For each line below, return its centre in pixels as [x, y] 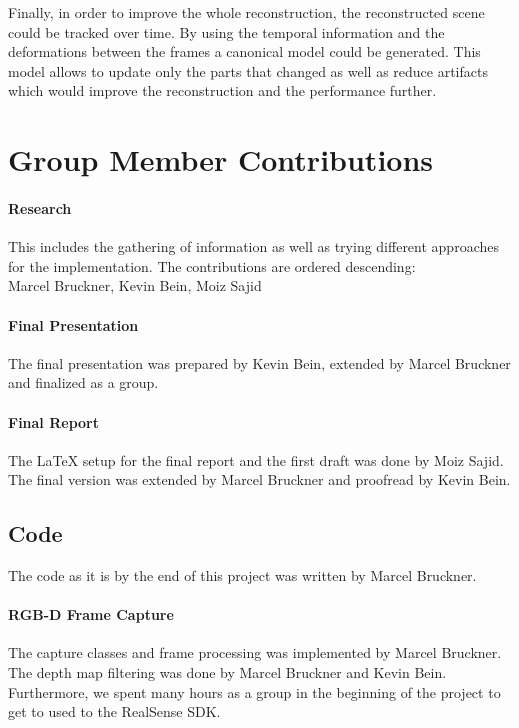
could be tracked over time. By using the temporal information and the [226, 31]
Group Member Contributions [221, 159]
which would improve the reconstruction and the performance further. [222, 90]
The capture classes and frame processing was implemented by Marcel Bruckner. [255, 652]
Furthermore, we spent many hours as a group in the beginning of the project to [254, 691]
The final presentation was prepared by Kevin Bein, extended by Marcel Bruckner [259, 362]
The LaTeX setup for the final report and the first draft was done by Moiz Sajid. [256, 459]
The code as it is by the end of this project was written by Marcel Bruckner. [242, 575]
